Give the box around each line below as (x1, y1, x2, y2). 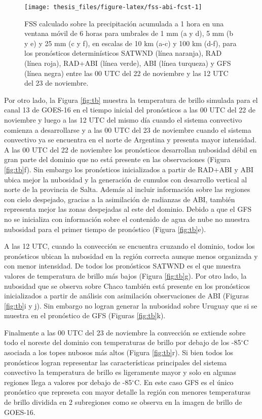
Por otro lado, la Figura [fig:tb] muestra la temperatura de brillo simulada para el (4, 94, 258, 105)
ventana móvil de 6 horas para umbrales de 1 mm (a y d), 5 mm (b (24, 28, 234, 39)
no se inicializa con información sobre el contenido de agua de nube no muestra (4, 213, 250, 224)
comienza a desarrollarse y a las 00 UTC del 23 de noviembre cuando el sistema (4, 124, 251, 135)
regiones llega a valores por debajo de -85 (4, 376, 132, 387)
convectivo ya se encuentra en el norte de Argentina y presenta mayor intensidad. (4, 134, 257, 145)
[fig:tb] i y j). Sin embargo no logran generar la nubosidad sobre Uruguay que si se (4, 300, 257, 311)
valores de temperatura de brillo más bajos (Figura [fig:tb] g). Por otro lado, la (4, 270, 247, 281)
